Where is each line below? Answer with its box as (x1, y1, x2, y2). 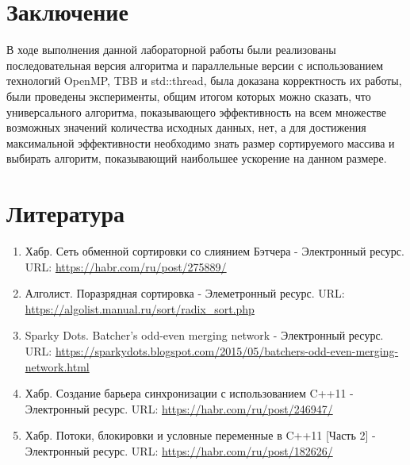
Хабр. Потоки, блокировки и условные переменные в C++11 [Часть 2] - (25, 427, 376, 444)
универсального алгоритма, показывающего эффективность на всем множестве (6, 103, 387, 120)
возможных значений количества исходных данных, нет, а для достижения (6, 119, 366, 136)
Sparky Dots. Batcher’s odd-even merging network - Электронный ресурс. (25, 327, 384, 344)
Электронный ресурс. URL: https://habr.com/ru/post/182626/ (25, 442, 333, 459)
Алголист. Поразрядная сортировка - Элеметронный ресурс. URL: (25, 285, 345, 302)
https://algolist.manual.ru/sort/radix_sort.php (25, 300, 255, 317)
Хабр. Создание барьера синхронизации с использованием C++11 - (25, 385, 354, 402)
